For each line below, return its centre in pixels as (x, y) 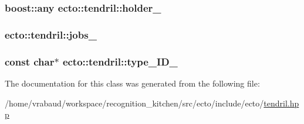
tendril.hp (281, 103)
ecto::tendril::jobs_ (51, 34)
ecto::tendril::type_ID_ (120, 61)
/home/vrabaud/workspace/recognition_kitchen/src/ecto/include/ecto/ (134, 103)
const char (30, 61)
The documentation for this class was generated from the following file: (132, 83)
